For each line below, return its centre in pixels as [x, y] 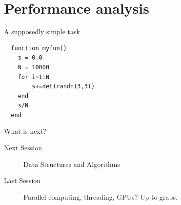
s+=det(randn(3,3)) [63, 87]
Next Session [23, 148]
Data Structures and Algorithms [72, 164]
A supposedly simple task [42, 31]
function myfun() [39, 48]
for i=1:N [34, 77]
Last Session [22, 180]
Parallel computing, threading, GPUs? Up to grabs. [101, 196]
